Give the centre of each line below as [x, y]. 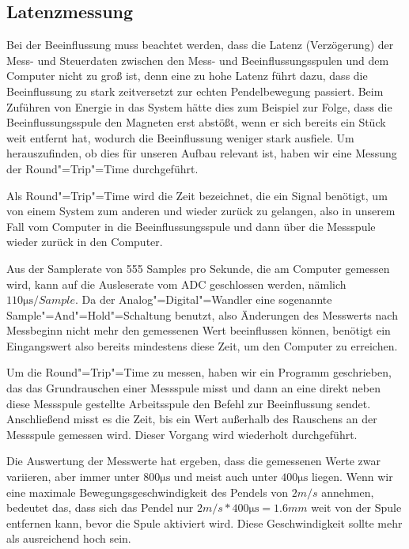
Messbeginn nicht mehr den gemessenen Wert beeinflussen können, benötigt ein [199, 330]
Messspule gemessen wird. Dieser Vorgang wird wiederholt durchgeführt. [182, 434]
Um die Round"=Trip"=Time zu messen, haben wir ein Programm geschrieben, [199, 372]
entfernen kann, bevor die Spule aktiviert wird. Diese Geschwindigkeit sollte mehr [204, 522]
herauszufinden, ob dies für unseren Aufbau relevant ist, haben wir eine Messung [202, 153]
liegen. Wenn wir [352, 477]
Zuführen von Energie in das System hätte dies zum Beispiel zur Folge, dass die [199, 106]
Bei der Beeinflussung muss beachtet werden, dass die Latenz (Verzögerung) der [200, 45]
